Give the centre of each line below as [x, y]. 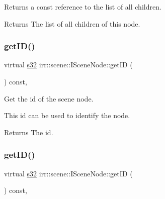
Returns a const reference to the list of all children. [83, 7]
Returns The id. [29, 132]
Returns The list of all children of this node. [72, 23]
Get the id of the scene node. [49, 98]
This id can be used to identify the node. [67, 115]
